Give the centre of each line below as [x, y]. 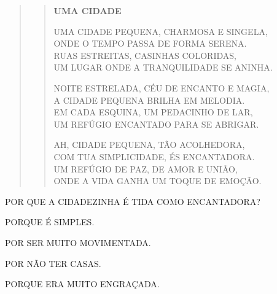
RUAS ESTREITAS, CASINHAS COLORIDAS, [145, 55]
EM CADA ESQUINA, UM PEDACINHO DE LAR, [153, 112]
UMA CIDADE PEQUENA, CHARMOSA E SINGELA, [161, 31]
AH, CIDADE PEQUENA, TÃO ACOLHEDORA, [149, 145]
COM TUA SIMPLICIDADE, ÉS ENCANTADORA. [154, 156]
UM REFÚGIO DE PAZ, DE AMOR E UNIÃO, [146, 168]
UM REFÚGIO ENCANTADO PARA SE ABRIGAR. [156, 124]
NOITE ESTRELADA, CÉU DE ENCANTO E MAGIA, [162, 87]
